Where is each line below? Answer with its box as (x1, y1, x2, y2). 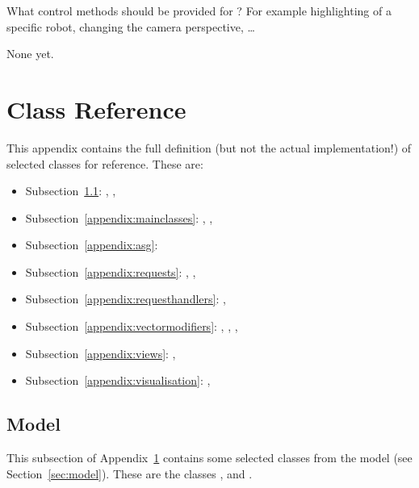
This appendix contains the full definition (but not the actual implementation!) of (6, 139, 412, 156)
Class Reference (6, 92, 186, 125)
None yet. (6, 45, 54, 62)
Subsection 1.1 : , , (25, 182, 116, 199)
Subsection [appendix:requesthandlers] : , (25, 290, 226, 307)
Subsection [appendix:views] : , (25, 344, 176, 361)
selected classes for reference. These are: (6, 155, 203, 172)
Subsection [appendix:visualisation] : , (25, 372, 211, 389)
